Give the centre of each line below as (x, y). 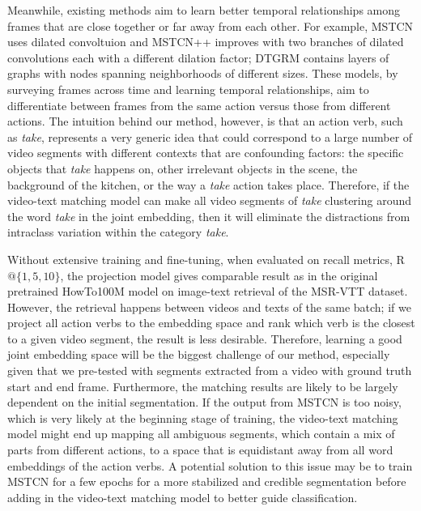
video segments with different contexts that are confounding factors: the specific (206, 153)
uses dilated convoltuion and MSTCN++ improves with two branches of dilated (206, 42)
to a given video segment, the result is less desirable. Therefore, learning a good (205, 338)
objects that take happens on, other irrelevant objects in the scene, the (183, 168)
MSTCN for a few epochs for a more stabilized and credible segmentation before (207, 481)
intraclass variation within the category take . (118, 232)
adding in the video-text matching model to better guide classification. (183, 497)
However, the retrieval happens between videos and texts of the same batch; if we (209, 307)
